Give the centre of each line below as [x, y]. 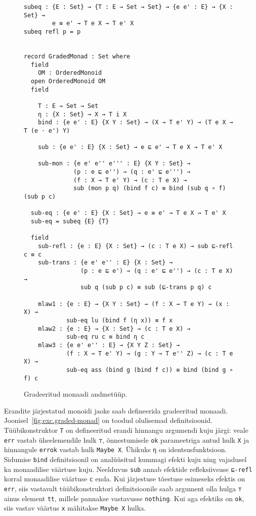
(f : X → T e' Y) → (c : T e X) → [130, 180]
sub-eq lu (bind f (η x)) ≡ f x [119, 320]
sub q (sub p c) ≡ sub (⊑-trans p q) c [146, 287]
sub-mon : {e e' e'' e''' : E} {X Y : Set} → [114, 164]
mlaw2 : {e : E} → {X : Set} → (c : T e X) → [114, 329]
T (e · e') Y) [47, 130]
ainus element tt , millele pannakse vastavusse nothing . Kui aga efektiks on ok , [124, 498]
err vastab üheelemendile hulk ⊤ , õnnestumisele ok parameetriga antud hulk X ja [127, 439]
